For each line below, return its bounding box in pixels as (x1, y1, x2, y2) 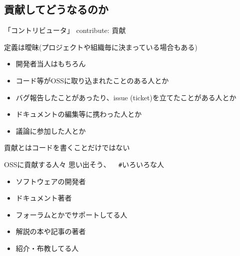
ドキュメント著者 (15, 193, 72, 203)
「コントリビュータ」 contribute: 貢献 (4, 25, 126, 35)
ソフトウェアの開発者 (15, 176, 86, 186)
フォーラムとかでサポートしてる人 (15, 209, 127, 220)
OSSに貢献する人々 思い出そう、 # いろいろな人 (4, 159, 164, 169)
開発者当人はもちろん (15, 58, 86, 69)
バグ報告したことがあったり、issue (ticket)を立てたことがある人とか (15, 92, 237, 102)
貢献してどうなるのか (4, 1, 109, 17)
